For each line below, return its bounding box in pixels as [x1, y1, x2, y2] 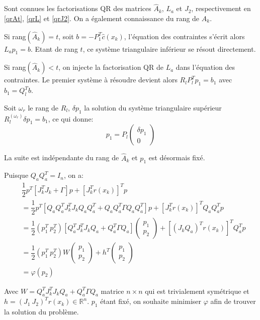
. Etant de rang [30, 43, 78, 54]
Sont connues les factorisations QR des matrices [4, 3, 151, 14]
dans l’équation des [176, 62, 235, 72]
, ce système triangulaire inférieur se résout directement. [82, 43, 256, 54]
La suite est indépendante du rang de [4, 152, 119, 163]
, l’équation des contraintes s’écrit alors [124, 31, 245, 41]
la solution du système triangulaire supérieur [84, 102, 222, 113]
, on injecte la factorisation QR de [58, 62, 163, 72]
